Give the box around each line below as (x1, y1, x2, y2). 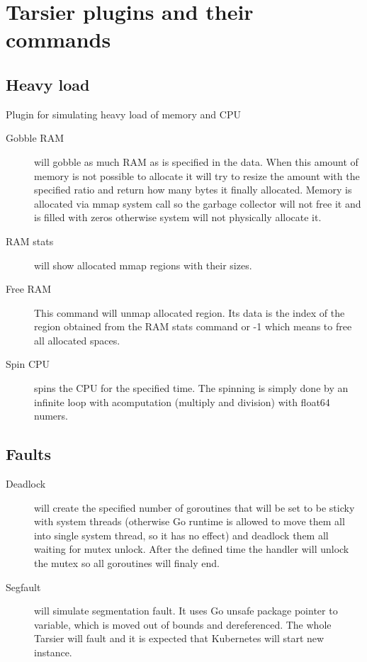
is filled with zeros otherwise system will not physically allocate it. (34, 210, 322, 225)
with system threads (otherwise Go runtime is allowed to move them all (34, 514, 345, 529)
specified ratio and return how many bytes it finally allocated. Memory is (34, 182, 352, 197)
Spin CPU (6, 357, 50, 371)
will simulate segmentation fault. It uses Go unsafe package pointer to (34, 603, 338, 618)
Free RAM (6, 281, 52, 296)
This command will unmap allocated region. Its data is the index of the (34, 305, 345, 320)
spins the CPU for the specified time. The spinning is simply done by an (34, 381, 349, 395)
